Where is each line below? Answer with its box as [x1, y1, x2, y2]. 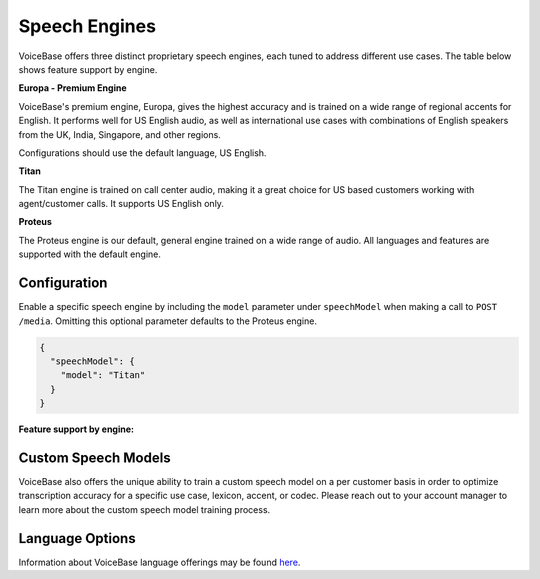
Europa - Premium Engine [18, 82, 127, 94]
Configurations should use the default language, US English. [18, 146, 267, 159]
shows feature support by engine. [18, 63, 158, 75]
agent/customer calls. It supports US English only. [18, 198, 225, 210]
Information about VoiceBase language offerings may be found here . [18, 556, 301, 568]
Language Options [18, 530, 136, 547]
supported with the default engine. [18, 248, 162, 260]
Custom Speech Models [18, 449, 171, 466]
